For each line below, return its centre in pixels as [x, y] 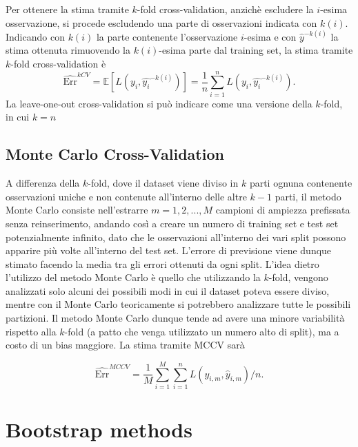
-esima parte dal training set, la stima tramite [256, 50]
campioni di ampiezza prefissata [283, 210]
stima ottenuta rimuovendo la [68, 50]
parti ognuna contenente [301, 183]
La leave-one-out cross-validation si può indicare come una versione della [159, 103]
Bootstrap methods [99, 429]
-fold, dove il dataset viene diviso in [163, 183]
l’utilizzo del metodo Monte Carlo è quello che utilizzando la [133, 277]
